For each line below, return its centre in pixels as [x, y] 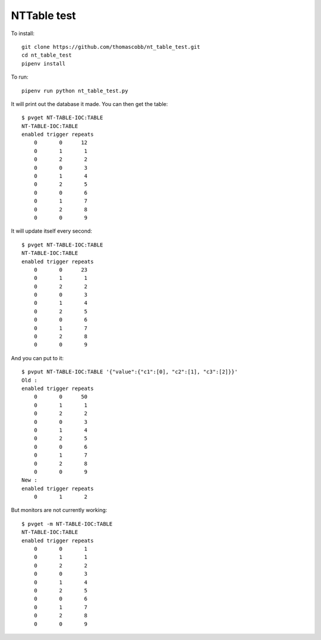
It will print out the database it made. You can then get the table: [89, 104]
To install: [23, 33]
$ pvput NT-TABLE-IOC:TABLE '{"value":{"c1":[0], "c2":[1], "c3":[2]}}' [130, 372]
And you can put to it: [37, 358]
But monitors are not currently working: [59, 510]
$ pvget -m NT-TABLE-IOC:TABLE [67, 524]
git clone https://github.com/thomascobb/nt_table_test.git [111, 47]
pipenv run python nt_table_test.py [75, 90]
